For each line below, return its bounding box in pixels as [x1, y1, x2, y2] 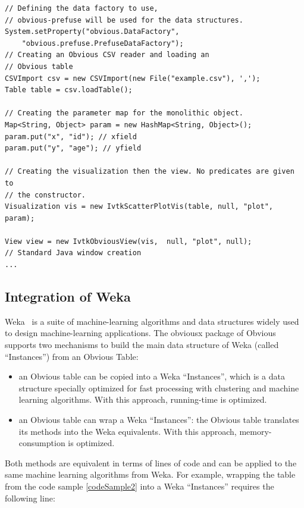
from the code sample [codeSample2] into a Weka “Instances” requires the [5, 479, 274, 492]
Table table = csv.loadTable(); [5, 86, 133, 95]
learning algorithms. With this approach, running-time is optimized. [18, 393, 267, 406]
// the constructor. [5, 190, 86, 199]
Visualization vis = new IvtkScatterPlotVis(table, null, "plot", [5, 202, 274, 211]
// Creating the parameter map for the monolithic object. [5, 109, 243, 118]
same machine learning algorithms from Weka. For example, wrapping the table [5, 468, 296, 481]
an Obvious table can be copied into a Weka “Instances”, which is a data [18, 370, 285, 382]
